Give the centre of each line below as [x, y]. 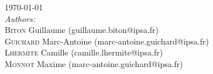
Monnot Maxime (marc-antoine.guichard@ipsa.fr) [94, 63]
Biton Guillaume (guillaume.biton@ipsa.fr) [82, 30]
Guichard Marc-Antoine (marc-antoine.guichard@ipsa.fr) [107, 41]
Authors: [20, 18]
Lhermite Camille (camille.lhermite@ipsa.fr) [84, 52]
